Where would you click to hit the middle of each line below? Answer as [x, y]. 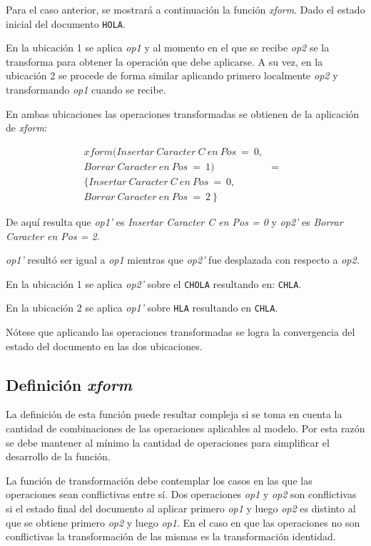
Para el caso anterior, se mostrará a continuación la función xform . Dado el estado [185, 9]
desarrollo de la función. [58, 456]
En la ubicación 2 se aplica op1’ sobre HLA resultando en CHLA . [142, 308]
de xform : [26, 128]
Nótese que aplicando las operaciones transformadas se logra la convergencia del [181, 332]
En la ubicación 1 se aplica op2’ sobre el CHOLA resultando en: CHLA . [154, 283]
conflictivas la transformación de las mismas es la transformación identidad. [171, 536]
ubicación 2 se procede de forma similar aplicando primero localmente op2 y [172, 75]
